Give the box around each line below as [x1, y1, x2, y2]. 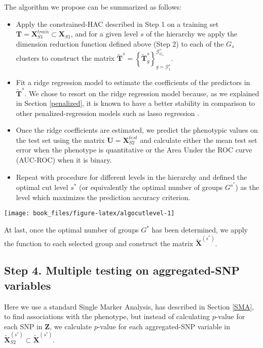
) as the [235, 182, 259, 192]
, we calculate [50, 321, 92, 331]
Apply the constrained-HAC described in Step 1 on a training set [16, 18, 219, 29]
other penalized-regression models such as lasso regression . [16, 107, 200, 118]
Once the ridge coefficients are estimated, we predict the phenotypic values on [16, 125, 258, 135]
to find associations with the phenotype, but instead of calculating [4, 311, 210, 322]
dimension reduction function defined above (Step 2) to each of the [16, 38, 224, 49]
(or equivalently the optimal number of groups [79, 182, 223, 192]
